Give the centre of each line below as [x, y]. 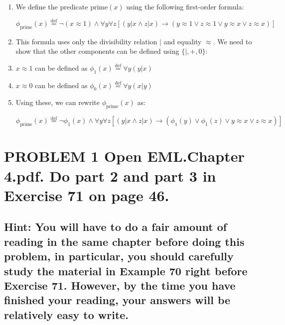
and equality [183, 41]
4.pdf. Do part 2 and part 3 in [110, 175]
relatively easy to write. [67, 314]
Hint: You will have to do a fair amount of [116, 227]
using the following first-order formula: [185, 6]
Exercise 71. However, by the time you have [120, 285]
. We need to [232, 41]
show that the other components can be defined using [97, 51]
